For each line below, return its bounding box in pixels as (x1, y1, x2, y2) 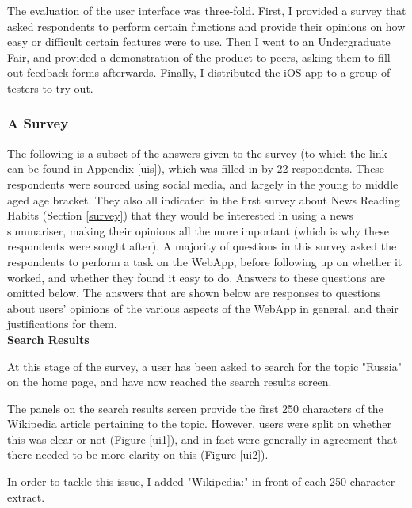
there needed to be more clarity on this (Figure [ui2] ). (7, 446, 269, 463)
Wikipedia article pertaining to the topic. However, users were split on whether (7, 415, 392, 432)
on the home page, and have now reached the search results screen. (7, 373, 332, 390)
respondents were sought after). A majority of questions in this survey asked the (7, 238, 397, 254)
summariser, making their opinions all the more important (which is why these (7, 222, 390, 239)
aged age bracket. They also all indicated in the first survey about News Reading (7, 191, 400, 208)
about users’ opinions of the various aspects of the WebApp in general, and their (7, 300, 399, 316)
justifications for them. (7, 315, 117, 332)
